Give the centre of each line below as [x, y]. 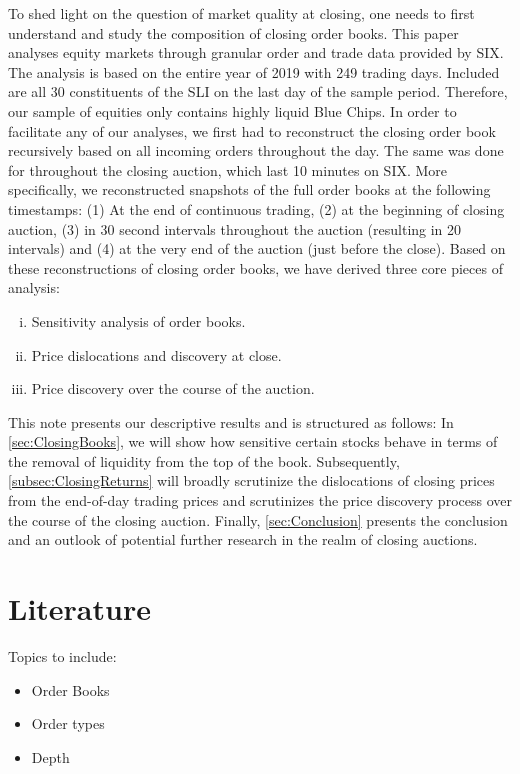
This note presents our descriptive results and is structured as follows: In [231, 421]
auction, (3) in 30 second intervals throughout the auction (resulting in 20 [235, 228]
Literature [79, 608]
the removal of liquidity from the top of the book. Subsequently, [204, 460]
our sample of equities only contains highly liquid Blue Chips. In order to [232, 110]
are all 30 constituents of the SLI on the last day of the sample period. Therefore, [258, 91]
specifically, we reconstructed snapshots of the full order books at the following [249, 189]
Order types [68, 723]
